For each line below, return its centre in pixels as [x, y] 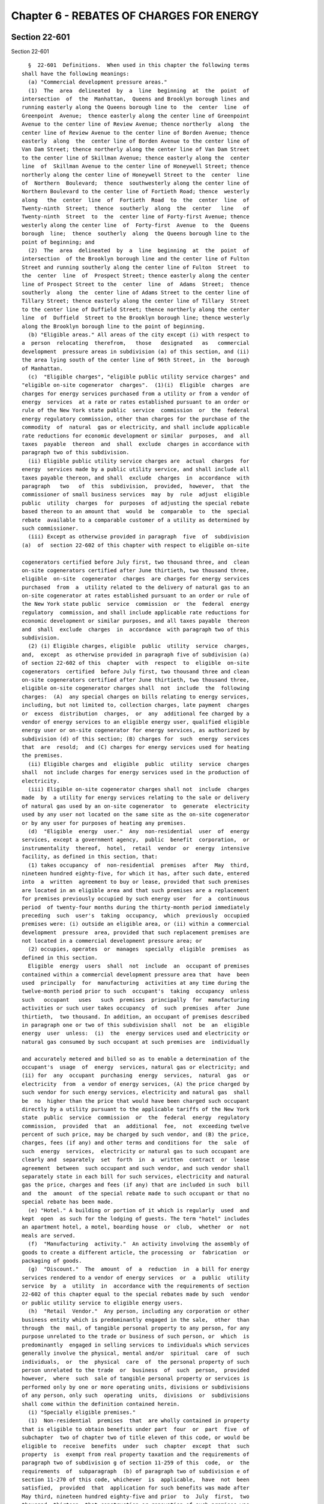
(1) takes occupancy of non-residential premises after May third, [139, 865]
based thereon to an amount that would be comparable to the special [136, 512]
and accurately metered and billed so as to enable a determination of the [136, 1059]
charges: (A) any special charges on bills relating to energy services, [136, 697]
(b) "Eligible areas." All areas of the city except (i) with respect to [139, 334]
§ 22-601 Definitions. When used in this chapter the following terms [139, 65]
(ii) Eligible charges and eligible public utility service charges [139, 764]
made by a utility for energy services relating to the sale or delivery [136, 798]
